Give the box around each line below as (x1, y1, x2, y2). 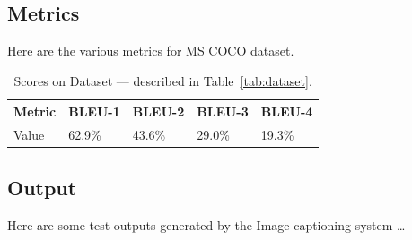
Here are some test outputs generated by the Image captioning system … (7, 215, 406, 234)
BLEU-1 (68, 102, 120, 121)
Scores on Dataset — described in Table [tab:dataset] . (13, 71, 312, 90)
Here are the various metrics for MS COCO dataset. (7, 41, 294, 60)
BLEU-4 (260, 102, 313, 121)
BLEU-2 (132, 102, 185, 121)
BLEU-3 (197, 102, 249, 121)
